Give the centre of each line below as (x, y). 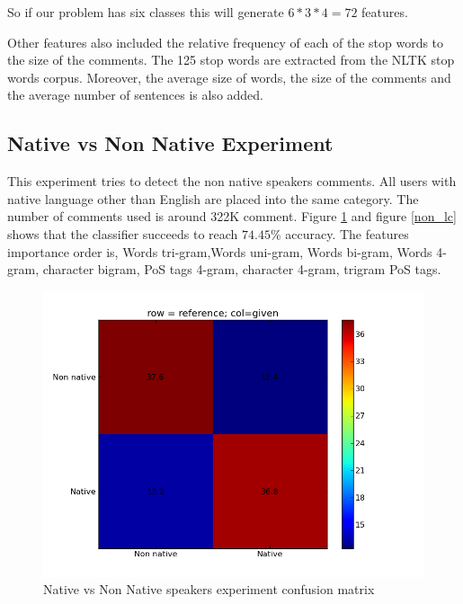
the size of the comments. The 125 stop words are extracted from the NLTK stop (231, 60)
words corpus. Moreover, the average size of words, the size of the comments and (229, 77)
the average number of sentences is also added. (136, 95)
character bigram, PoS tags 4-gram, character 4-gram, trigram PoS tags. (242, 269)
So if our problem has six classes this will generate (146, 12)
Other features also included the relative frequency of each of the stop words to (226, 42)
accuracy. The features (347, 233)
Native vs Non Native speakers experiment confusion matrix (209, 589)
